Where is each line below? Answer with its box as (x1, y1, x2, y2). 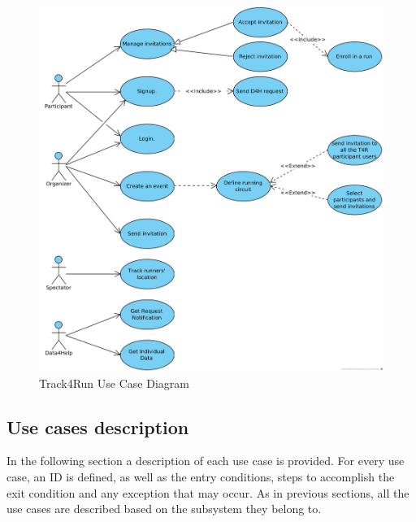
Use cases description (6, 414, 189, 439)
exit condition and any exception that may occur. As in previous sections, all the (6, 484, 409, 501)
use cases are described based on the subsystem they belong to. (6, 500, 322, 517)
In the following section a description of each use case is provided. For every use (6, 452, 405, 469)
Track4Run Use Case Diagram (39, 374, 189, 391)
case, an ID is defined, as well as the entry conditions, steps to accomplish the (6, 468, 395, 485)
